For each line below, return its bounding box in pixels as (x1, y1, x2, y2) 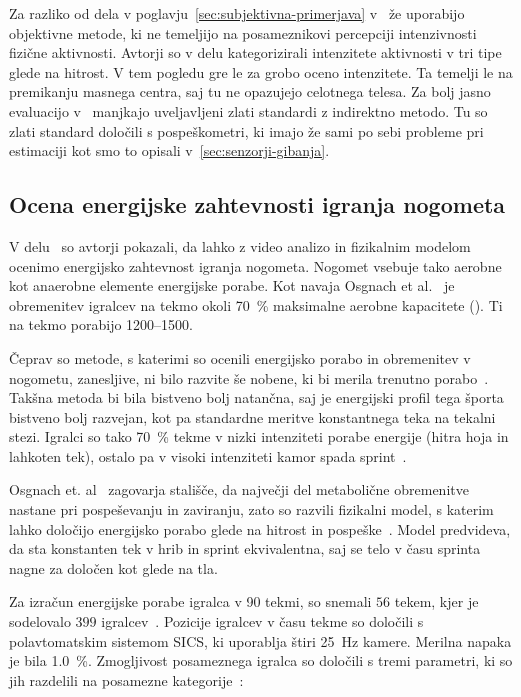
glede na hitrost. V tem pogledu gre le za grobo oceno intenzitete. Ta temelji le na (9, 61, 513, 82)
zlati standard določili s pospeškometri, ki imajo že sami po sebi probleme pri (9, 120, 484, 141)
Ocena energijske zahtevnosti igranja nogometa (9, 189, 506, 220)
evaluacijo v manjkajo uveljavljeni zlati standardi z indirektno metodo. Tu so (9, 100, 488, 121)
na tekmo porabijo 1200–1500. (9, 314, 194, 335)
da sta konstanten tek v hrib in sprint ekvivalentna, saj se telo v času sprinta (9, 538, 481, 559)
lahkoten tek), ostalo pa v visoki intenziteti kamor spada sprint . (9, 445, 407, 466)
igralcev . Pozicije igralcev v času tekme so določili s (101, 611, 424, 632)
